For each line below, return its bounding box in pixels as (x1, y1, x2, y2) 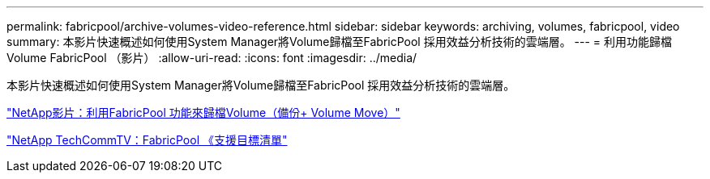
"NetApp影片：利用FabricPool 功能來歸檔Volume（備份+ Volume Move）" (6, 106, 400, 119)
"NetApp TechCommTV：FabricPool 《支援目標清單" (6, 133, 288, 147)
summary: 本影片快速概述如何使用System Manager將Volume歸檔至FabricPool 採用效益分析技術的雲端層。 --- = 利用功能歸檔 (6, 35, 673, 48)
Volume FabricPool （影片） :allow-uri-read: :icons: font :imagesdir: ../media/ (6, 51, 417, 65)
